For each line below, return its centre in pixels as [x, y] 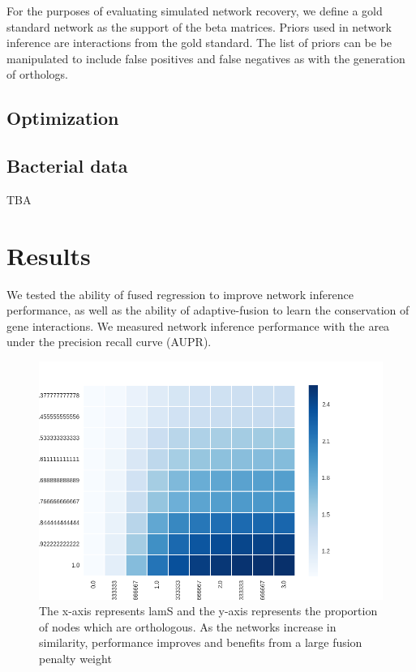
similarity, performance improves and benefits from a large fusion [201, 642]
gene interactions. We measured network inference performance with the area [198, 325]
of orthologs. [37, 74]
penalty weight [75, 658]
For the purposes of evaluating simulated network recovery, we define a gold [195, 11]
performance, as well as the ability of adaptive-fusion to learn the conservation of [208, 310]
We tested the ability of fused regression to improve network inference [180, 294]
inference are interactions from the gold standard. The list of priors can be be [199, 43]
